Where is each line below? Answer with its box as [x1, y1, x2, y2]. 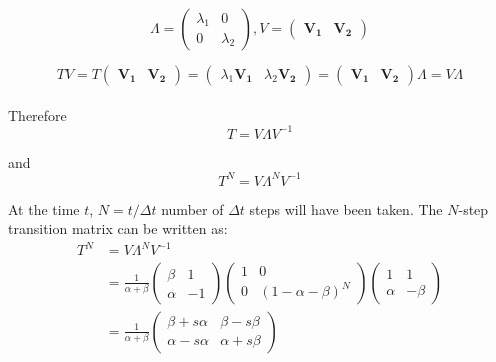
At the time [8, 198, 80, 219]
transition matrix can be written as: [8, 218, 228, 239]
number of [161, 198, 224, 219]
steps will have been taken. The [249, 198, 443, 219]
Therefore [8, 104, 67, 125]
